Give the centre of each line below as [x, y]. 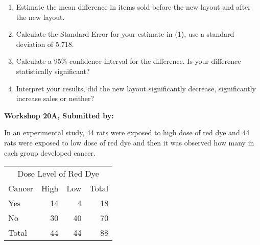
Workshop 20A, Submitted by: [59, 115]
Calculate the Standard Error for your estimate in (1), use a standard [125, 34]
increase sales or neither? [55, 98]
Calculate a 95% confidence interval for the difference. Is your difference [128, 61]
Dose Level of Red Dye [58, 174]
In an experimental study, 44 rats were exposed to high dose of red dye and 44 [127, 132]
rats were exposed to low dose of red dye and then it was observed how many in [129, 142]
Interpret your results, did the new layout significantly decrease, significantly [136, 88]
